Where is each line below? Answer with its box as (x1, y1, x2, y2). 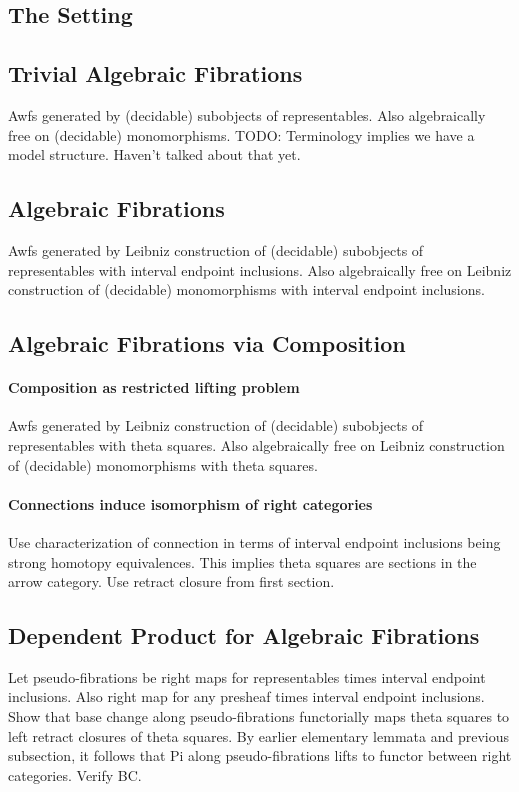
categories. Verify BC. (8, 764, 142, 785)
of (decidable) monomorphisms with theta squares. (8, 454, 318, 475)
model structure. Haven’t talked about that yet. (8, 144, 301, 165)
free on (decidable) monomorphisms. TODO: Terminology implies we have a (8, 124, 475, 145)
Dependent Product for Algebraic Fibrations (8, 620, 480, 651)
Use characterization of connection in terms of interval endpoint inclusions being (8, 531, 501, 552)
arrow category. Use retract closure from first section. (8, 571, 335, 592)
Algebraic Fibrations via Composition (8, 328, 406, 359)
